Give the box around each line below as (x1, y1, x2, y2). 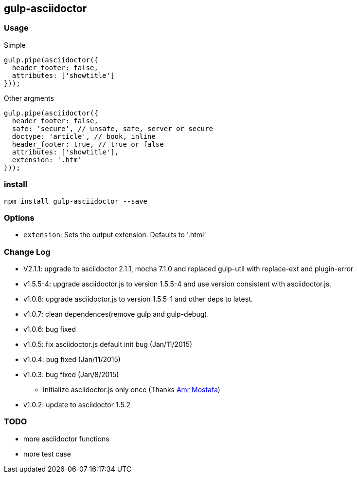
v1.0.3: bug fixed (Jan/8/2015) (23, 370, 119, 379)
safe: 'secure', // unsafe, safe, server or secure (12, 124, 213, 133)
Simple (4, 40, 26, 49)
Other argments (4, 94, 54, 102)
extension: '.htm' (12, 155, 82, 164)
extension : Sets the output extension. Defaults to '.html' (23, 230, 206, 239)
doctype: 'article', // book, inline (12, 132, 156, 140)
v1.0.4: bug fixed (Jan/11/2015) (23, 355, 121, 364)
